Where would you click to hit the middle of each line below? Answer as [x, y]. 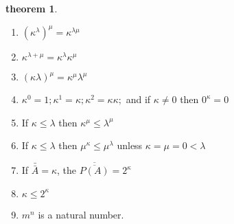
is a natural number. [81, 214]
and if [138, 99]
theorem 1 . [32, 8]
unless [130, 145]
